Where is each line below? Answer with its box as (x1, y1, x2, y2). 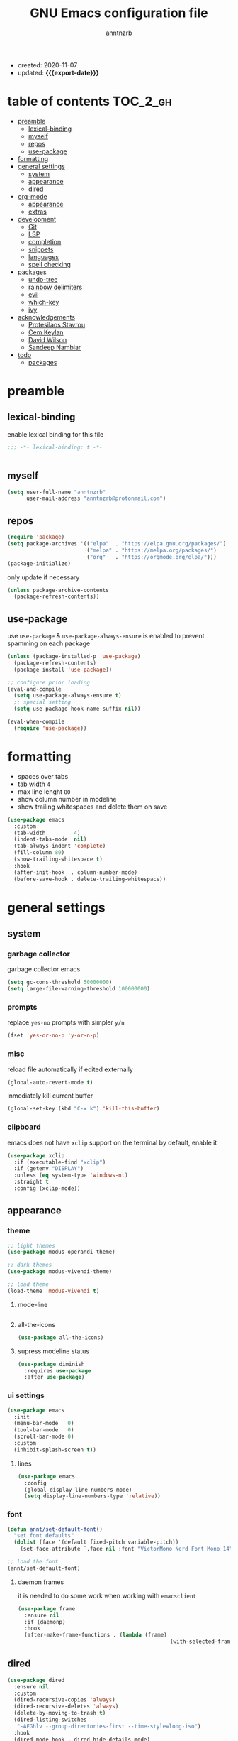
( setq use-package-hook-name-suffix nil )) (13, 705, 141, 713)
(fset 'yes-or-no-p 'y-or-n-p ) (7, 1032, 100, 1039)
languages (28, 252, 59, 261)
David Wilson (28, 335, 67, 344)
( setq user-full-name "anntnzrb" (7, 489, 106, 496)
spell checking (28, 260, 71, 268)
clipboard (7, 1122, 41, 1132)
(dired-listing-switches (13, 1716, 87, 1723)
